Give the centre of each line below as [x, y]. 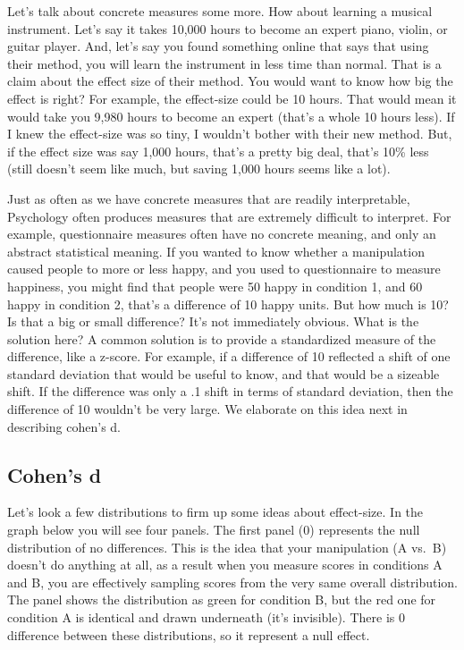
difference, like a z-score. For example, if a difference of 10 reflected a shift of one [229, 356]
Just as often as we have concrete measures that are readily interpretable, [209, 198]
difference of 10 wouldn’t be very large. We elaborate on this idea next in [207, 409]
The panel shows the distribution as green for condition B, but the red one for [222, 599]
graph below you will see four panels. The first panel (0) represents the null [214, 530]
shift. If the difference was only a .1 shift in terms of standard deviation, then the [230, 391]
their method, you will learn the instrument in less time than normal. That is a [224, 63]
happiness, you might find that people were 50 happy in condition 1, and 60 [215, 286]
